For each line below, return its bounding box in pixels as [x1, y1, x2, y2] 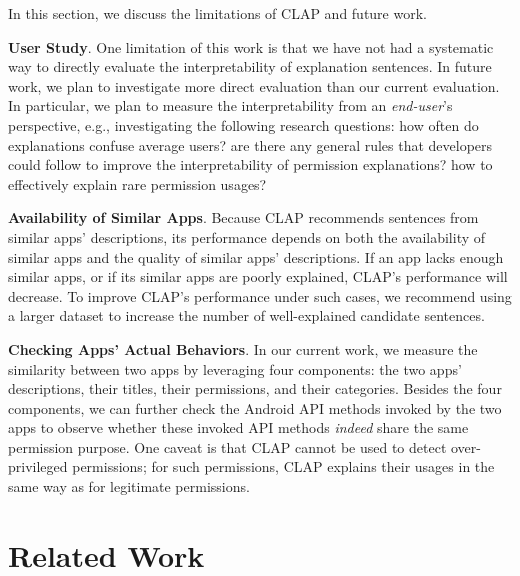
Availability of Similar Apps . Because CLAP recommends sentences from [8, 207, 479, 228]
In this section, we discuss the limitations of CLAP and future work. [8, 3, 427, 23]
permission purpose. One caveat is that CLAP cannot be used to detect [8, 436, 447, 457]
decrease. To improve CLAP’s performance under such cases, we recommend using [8, 285, 512, 306]
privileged [8, 456, 68, 477]
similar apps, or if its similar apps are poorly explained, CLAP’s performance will [8, 266, 508, 287]
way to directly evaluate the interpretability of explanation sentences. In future [8, 56, 492, 77]
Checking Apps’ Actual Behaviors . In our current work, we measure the [8, 338, 478, 359]
